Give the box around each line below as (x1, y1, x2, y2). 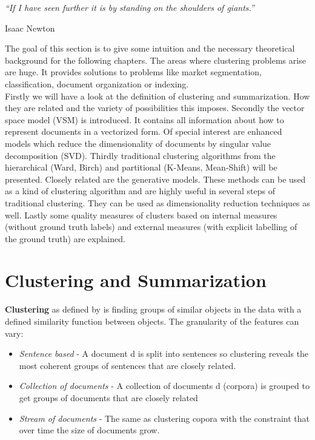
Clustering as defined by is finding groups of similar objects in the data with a (5, 303, 302, 316)
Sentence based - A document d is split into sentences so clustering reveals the (19, 347, 309, 360)
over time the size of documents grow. (19, 424, 160, 436)
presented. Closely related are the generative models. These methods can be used (5, 172, 306, 185)
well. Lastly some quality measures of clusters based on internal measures (5, 208, 277, 221)
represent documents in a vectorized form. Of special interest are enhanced (5, 125, 282, 138)
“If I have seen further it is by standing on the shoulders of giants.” (5, 1, 254, 13)
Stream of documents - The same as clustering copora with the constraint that (19, 411, 310, 424)
